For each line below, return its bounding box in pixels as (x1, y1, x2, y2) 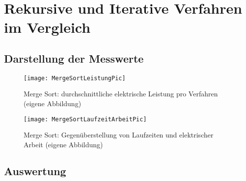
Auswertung (4, 163, 66, 178)
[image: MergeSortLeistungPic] (24, 74, 126, 82)
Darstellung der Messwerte (4, 50, 144, 66)
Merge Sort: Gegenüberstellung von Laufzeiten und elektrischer (24, 130, 214, 140)
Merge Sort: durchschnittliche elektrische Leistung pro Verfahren (24, 89, 218, 99)
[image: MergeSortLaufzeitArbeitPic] (24, 115, 147, 123)
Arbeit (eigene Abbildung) (24, 139, 103, 149)
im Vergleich (4, 17, 91, 37)
